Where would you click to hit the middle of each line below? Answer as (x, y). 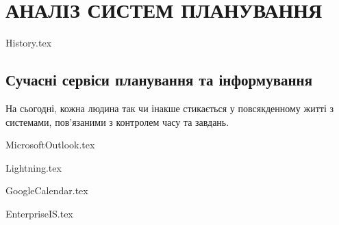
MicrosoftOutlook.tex (50, 145)
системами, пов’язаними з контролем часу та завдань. (117, 121)
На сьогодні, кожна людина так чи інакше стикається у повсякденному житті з (170, 108)
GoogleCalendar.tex (47, 190)
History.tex (29, 43)
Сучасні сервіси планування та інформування (159, 80)
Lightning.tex (34, 167)
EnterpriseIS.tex (39, 213)
